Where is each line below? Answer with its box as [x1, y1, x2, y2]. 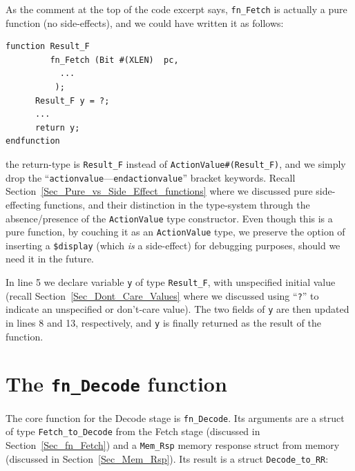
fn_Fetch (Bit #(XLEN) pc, [50, 55, 179, 65]
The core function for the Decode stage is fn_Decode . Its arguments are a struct [6, 410, 345, 425]
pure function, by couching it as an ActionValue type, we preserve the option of [6, 224, 345, 239]
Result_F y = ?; [35, 95, 110, 106]
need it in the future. [6, 251, 95, 266]
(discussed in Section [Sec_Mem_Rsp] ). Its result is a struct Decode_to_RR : [6, 451, 329, 465]
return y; [35, 122, 80, 133]
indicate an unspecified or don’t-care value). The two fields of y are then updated [6, 302, 349, 316]
